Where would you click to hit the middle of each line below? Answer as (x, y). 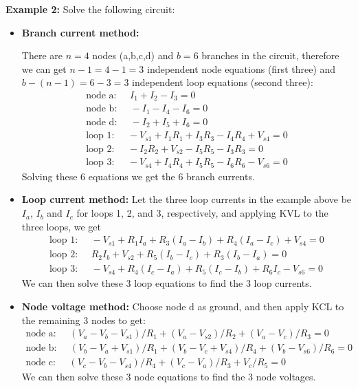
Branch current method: (80, 32)
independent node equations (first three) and (242, 68)
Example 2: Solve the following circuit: (90, 9)
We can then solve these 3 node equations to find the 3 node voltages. (169, 377)
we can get (44, 68)
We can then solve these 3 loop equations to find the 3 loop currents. (167, 283)
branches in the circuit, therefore (270, 55)
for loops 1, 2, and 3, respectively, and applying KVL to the (202, 213)
